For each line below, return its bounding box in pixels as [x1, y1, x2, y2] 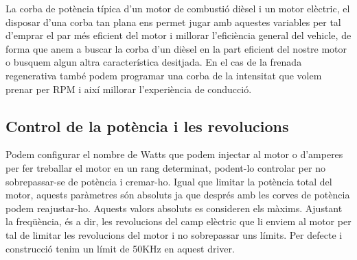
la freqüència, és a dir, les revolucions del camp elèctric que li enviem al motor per [5, 214, 352, 229]
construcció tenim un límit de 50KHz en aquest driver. [5, 241, 235, 255]
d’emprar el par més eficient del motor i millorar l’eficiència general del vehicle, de [5, 28, 352, 42]
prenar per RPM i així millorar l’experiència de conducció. [5, 81, 252, 96]
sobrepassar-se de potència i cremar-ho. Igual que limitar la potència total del [5, 174, 332, 188]
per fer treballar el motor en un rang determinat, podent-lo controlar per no [5, 160, 325, 174]
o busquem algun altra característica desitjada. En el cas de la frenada [5, 55, 302, 69]
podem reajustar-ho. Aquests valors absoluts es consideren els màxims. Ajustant [5, 200, 343, 215]
